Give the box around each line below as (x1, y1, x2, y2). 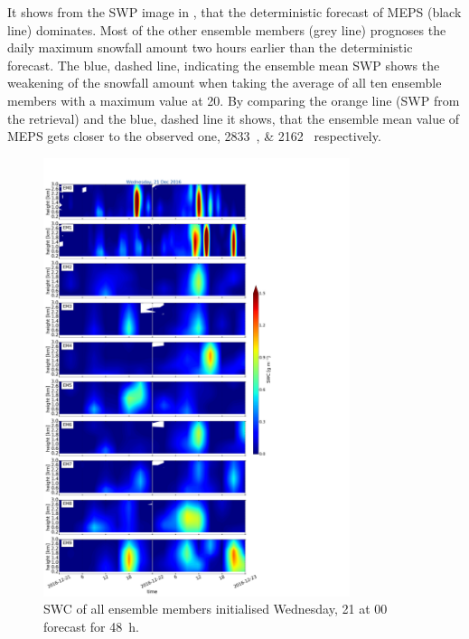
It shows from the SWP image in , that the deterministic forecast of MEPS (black (7, 3, 462, 21)
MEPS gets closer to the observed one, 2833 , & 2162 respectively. (7, 127, 381, 146)
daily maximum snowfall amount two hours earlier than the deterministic (7, 38, 413, 57)
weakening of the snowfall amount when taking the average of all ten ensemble (7, 73, 442, 92)
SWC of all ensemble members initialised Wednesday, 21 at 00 (43, 599, 388, 618)
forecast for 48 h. (43, 617, 139, 636)
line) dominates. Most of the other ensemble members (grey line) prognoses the (7, 20, 446, 39)
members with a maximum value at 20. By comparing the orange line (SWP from (7, 90, 460, 109)
